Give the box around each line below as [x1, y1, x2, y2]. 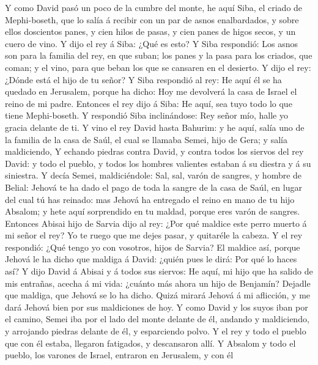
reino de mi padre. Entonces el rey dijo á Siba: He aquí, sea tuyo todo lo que [5, 97, 292, 109]
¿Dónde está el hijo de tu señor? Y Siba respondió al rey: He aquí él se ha [5, 73, 282, 86]
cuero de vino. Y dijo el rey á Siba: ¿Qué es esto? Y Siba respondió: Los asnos [5, 37, 298, 50]
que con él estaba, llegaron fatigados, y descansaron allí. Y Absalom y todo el [5, 336, 296, 349]
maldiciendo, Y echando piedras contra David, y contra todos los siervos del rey [5, 145, 304, 158]
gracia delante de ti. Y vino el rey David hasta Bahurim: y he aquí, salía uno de [5, 120, 305, 133]
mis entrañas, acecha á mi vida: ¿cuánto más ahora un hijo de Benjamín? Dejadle [5, 276, 311, 289]
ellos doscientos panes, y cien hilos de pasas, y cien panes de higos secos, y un [5, 25, 296, 38]
